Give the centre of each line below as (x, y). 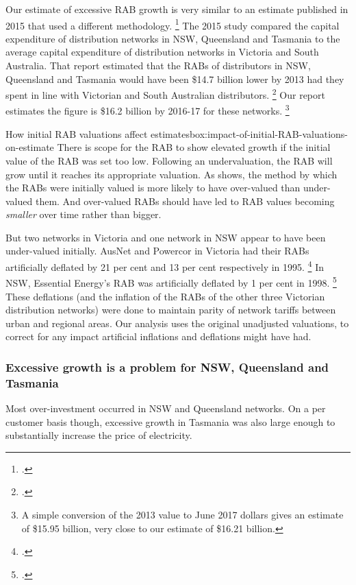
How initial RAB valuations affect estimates (98, 133)
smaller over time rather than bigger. (84, 214)
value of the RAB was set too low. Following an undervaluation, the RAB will (169, 160)
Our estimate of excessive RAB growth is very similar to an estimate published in (177, 9)
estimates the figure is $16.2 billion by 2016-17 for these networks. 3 (148, 110)
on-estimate (30, 147)
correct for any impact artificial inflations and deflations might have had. (158, 336)
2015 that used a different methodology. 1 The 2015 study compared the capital (173, 24)
